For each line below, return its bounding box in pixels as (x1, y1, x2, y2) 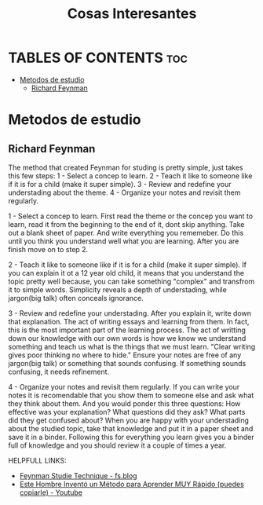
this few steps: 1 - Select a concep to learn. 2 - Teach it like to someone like (8, 170, 253, 181)
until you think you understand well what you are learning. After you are (8, 236, 239, 246)
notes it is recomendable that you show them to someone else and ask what (8, 390, 254, 400)
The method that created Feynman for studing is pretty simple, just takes (8, 163, 243, 172)
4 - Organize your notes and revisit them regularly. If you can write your (8, 382, 240, 391)
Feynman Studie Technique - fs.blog (19, 470, 137, 480)
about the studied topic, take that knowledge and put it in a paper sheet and (8, 423, 254, 433)
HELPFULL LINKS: (8, 456, 67, 465)
